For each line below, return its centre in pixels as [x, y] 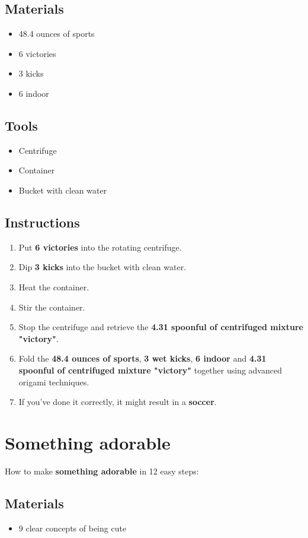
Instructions [42, 222]
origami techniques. [54, 382]
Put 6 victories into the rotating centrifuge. [100, 247]
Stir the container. [52, 307]
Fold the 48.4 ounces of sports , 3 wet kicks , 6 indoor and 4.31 [142, 358]
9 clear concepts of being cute [73, 528]
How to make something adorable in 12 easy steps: [102, 471]
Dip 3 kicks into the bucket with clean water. [102, 267]
